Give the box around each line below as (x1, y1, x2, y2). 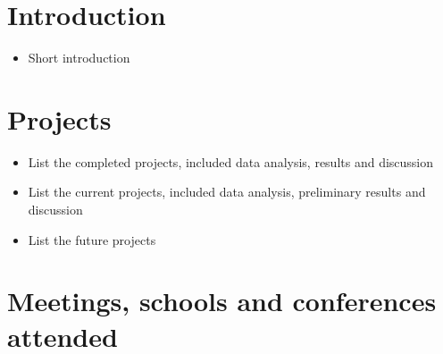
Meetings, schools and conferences (7, 282, 437, 319)
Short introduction (28, 48, 130, 67)
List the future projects (28, 230, 156, 249)
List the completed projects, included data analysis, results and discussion (28, 152, 434, 171)
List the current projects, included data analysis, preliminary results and (28, 182, 426, 201)
